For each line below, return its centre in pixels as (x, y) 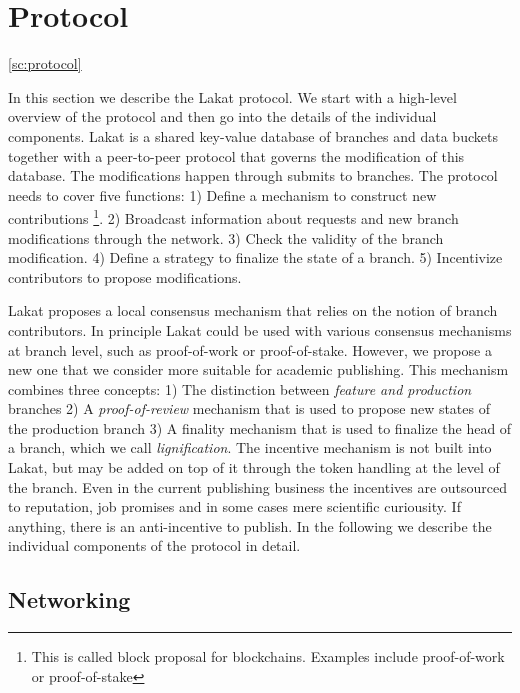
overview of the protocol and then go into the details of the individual (222, 116)
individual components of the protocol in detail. (154, 545)
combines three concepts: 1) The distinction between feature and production (240, 388)
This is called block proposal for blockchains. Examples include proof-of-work (268, 656)
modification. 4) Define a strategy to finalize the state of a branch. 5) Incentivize (255, 257)
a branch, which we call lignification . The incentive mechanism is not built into (250, 447)
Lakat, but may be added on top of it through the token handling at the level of (254, 467)
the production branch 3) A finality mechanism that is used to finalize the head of (260, 427)
